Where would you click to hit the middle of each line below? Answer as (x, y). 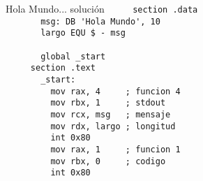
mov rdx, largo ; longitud (113, 126)
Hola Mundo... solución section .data (102, 8)
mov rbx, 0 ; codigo (108, 161)
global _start (73, 56)
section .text (63, 68)
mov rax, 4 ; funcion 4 (115, 91)
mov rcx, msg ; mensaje (111, 114)
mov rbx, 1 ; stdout (108, 103)
